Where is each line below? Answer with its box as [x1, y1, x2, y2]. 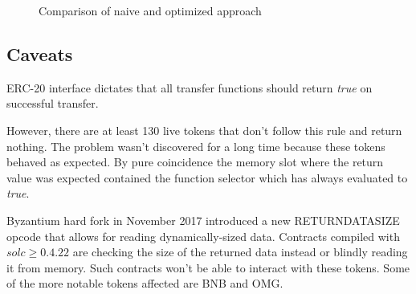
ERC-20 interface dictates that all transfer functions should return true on [6, 79, 373, 96]
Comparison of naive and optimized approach [39, 2, 262, 18]
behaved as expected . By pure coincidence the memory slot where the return [6, 153, 384, 170]
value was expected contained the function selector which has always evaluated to [6, 169, 408, 186]
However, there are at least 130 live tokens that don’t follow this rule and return [6, 121, 402, 138]
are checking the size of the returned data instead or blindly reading [72, 243, 408, 260]
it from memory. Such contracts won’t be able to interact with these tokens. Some [6, 259, 410, 276]
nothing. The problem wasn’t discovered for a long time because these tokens [6, 137, 385, 154]
